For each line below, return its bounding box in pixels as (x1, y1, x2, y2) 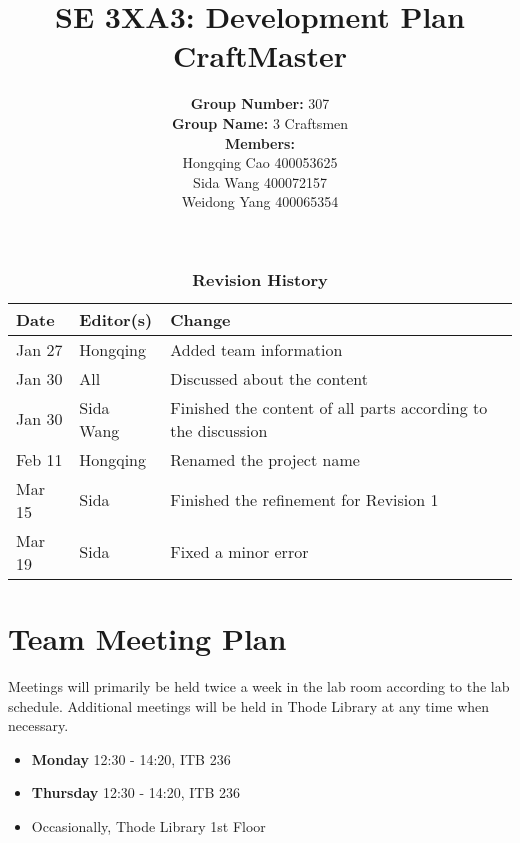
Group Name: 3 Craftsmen (171, 112, 349, 133)
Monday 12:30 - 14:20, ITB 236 (31, 748, 231, 769)
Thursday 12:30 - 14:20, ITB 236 (31, 782, 240, 803)
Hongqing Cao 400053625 (182, 152, 338, 173)
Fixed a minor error (170, 540, 309, 564)
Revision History (192, 267, 328, 291)
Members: (225, 132, 295, 153)
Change (170, 307, 231, 331)
